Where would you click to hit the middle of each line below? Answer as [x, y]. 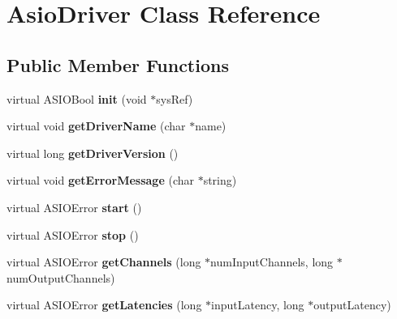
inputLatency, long [258, 305]
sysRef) [175, 98]
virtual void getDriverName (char [96, 126]
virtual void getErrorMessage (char [100, 180]
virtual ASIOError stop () [73, 234]
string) [220, 180]
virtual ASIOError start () [74, 207]
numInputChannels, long [272, 262]
